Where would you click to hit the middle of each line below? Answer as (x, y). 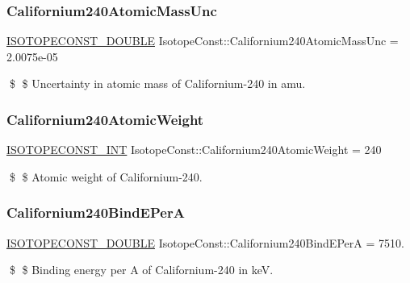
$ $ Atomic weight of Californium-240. (106, 176)
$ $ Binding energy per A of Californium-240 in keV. (141, 270)
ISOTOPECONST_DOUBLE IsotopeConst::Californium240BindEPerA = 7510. (205, 242)
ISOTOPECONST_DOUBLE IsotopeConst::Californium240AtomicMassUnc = (203, 41)
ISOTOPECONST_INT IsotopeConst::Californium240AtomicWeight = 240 (194, 150)
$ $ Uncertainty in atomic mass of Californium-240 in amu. (157, 83)
